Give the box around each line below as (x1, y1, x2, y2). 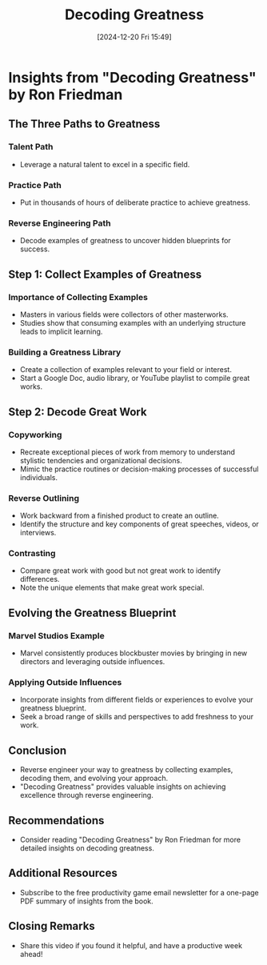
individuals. (19, 472, 58, 482)
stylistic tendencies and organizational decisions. (19, 455, 182, 465)
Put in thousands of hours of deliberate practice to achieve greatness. (19, 198, 250, 207)
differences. (19, 575, 60, 584)
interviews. (19, 528, 57, 538)
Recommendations (8, 814, 105, 827)
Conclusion (8, 743, 67, 757)
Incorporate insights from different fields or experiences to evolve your (19, 695, 253, 705)
